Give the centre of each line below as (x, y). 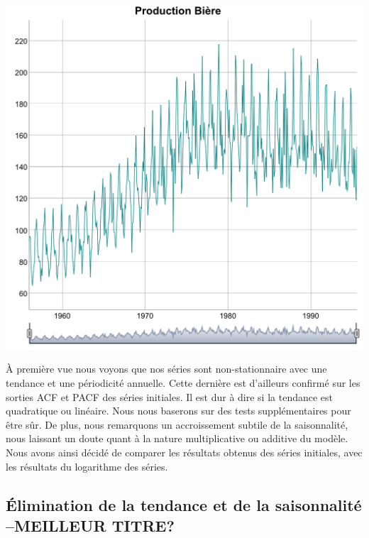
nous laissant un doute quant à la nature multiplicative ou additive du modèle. (177, 438)
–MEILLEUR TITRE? (90, 525)
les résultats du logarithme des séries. (87, 466)
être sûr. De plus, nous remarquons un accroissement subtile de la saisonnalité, (177, 424)
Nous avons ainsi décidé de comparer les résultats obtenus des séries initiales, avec (184, 452)
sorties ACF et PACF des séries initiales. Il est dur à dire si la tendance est (170, 396)
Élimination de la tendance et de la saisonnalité (184, 504)
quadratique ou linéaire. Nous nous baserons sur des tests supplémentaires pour (178, 411)
